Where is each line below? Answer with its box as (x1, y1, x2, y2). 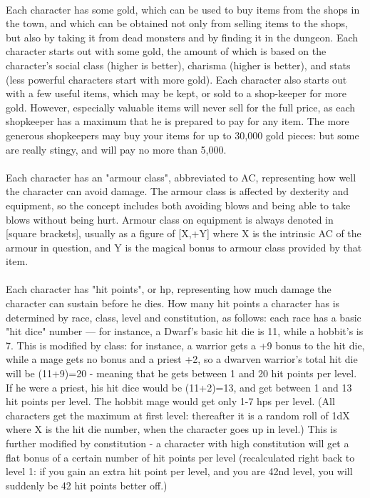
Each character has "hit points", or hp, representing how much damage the (6, 282, 332, 297)
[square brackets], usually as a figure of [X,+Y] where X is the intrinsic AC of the (6, 226, 361, 241)
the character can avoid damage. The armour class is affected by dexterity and (6, 184, 349, 199)
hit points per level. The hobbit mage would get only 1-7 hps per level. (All (6, 394, 335, 409)
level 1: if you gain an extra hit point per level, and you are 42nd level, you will (6, 464, 353, 479)
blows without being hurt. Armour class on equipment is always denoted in (6, 211, 334, 226)
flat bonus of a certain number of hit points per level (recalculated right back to (6, 449, 355, 464)
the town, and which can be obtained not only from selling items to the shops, (6, 16, 348, 31)
